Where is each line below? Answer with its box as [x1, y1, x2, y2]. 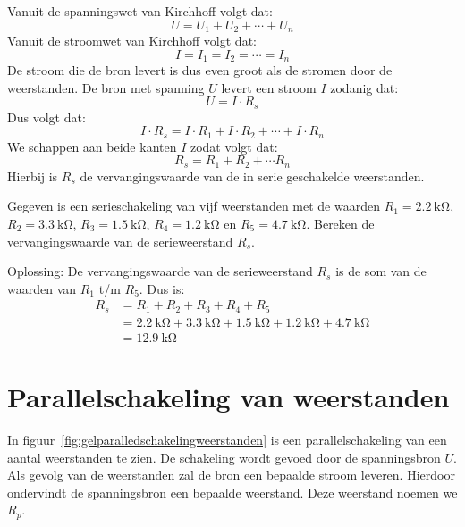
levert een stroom [221, 78, 317, 96]
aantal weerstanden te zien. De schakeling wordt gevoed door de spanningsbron [7, 448, 441, 466]
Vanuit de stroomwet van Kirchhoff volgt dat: [7, 31, 257, 50]
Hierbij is [7, 166, 58, 185]
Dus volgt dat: [7, 107, 86, 126]
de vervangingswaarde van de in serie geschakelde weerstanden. [80, 166, 425, 185]
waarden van [7, 279, 77, 297]
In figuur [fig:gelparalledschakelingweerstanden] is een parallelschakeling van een [7, 431, 447, 449]
